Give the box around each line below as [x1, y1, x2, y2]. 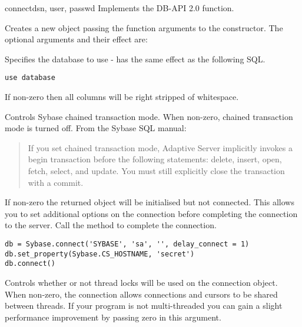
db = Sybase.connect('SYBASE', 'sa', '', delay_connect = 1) [5, 239, 250, 248]
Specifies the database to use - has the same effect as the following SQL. [5, 52, 266, 65]
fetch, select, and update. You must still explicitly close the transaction [28, 165, 285, 176]
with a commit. [28, 176, 84, 188]
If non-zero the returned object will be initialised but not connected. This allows [5, 196, 294, 208]
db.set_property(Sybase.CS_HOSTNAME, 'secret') [5, 249, 195, 258]
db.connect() [5, 259, 55, 268]
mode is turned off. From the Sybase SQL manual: [5, 122, 187, 134]
